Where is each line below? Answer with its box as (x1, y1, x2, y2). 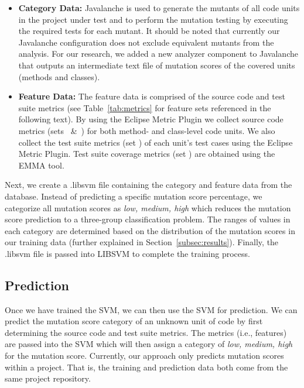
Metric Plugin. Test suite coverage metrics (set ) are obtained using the (18, 147, 275, 160)
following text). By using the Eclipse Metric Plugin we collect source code (18, 113, 283, 125)
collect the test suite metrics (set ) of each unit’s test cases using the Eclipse (18, 136, 293, 148)
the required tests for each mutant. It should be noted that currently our (18, 25, 280, 37)
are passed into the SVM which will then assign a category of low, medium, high (5, 338, 293, 350)
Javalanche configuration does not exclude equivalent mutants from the (18, 36, 274, 48)
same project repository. (5, 372, 91, 384)
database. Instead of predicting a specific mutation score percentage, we (5, 190, 262, 202)
